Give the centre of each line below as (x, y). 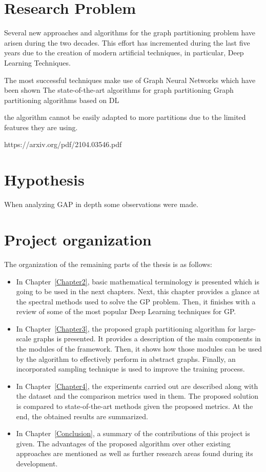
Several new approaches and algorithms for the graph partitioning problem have (130, 33)
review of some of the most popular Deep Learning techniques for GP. (126, 311)
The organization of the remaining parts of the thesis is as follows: (108, 264)
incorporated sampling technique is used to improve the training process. (130, 369)
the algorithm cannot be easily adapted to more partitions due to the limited (125, 117)
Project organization (78, 239)
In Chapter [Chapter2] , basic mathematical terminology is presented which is (138, 281)
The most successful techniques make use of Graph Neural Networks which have (130, 80)
